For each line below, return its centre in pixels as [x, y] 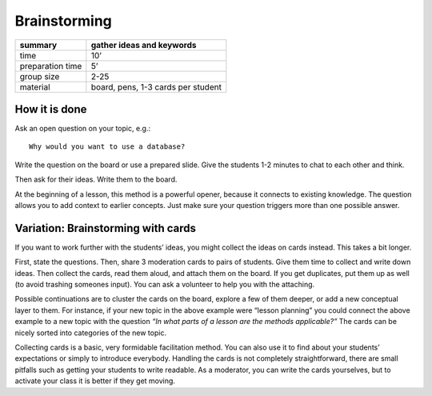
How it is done [51, 109]
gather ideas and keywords [144, 45]
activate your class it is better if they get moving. [95, 381]
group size [40, 76]
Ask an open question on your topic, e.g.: [83, 129]
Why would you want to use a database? [107, 147]
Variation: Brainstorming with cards [105, 228]
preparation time [51, 66]
